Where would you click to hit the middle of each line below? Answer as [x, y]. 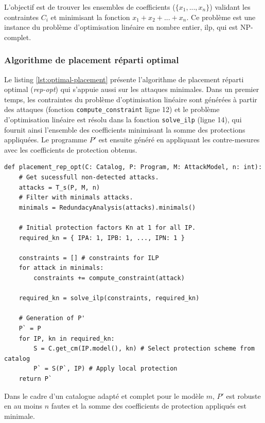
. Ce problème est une [221, 17]
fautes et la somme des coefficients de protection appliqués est [149, 406]
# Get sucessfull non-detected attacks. [89, 178]
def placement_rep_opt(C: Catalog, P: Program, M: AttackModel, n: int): [133, 167]
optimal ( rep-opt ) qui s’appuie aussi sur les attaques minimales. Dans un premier [132, 89]
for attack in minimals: [61, 268]
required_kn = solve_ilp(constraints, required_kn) [109, 298]
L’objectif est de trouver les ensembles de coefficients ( [90, 7]
